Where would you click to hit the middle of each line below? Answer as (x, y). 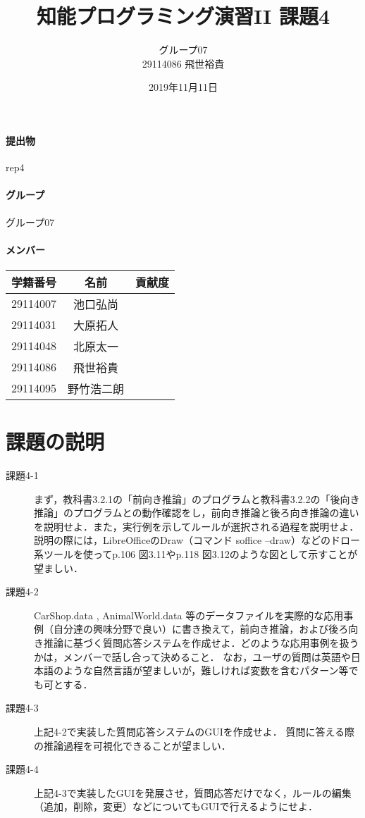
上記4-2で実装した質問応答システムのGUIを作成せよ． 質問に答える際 (194, 731)
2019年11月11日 (183, 87)
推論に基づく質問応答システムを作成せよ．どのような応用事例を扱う (201, 642)
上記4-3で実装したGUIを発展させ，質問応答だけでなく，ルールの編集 (193, 792)
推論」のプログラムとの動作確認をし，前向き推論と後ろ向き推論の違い (197, 513)
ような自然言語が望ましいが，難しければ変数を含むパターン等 (206, 670)
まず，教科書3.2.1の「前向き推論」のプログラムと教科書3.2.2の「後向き (197, 498)
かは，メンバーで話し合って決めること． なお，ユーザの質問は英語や (192, 656)
